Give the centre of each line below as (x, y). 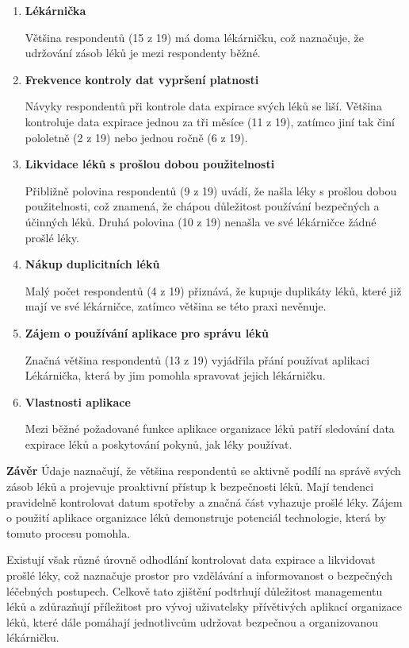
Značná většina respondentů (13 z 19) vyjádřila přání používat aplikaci (197, 359)
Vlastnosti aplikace (78, 401)
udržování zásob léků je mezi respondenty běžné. (143, 53)
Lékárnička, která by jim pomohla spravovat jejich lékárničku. (175, 375)
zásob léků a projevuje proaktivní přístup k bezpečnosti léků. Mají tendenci (190, 486)
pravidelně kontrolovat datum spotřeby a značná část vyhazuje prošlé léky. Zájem (204, 501)
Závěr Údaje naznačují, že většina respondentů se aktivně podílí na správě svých (204, 471)
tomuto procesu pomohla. (69, 532)
